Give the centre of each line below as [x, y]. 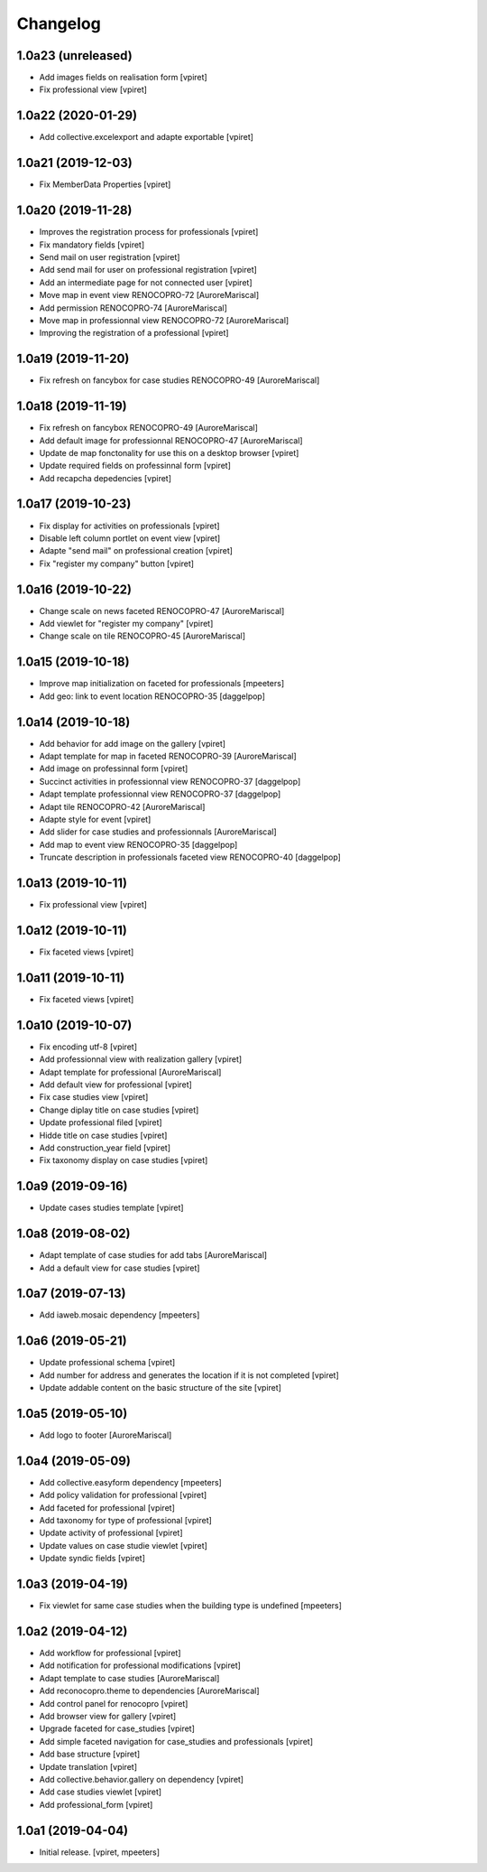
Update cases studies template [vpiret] [111, 1208]
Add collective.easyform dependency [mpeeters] [131, 1482]
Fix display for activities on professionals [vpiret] [129, 526]
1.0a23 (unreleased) [74, 56]
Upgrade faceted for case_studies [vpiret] [117, 1728]
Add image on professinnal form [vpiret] [114, 768]
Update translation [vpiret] [88, 1766]
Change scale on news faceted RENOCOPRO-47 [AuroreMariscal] [162, 610]
